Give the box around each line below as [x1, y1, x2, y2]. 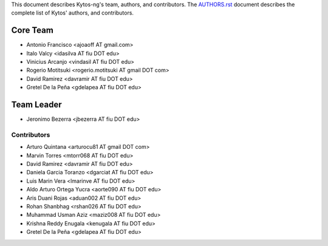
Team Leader [11, 100, 62, 110]
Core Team [11, 25, 54, 36]
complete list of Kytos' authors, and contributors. [11, 9, 134, 16]
